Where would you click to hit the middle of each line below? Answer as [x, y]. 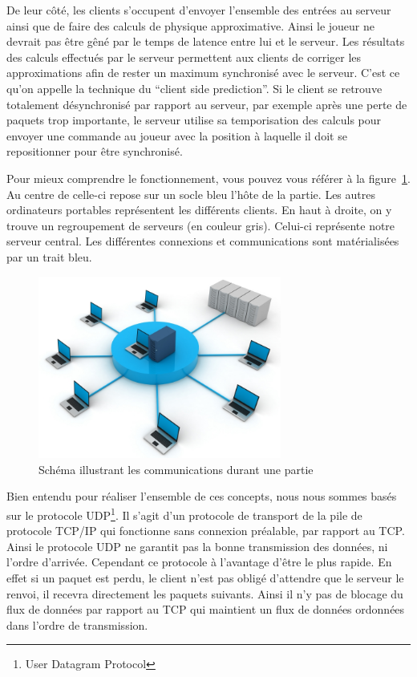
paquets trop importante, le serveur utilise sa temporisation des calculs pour [194, 120]
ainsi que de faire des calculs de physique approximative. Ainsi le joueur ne [191, 25]
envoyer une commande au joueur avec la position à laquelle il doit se [177, 135]
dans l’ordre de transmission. [77, 624]
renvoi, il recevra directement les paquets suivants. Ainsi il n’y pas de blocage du [205, 593]
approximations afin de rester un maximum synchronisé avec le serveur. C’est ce [203, 73]
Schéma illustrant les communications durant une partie [176, 469]
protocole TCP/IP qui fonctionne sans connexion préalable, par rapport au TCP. [206, 531]
